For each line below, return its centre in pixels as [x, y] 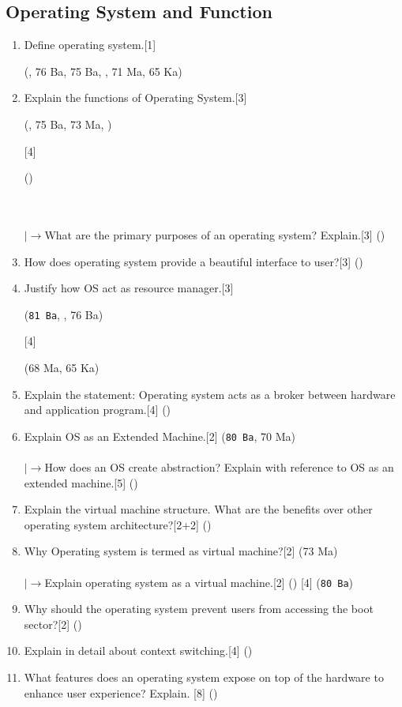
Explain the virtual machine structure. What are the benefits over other [198, 509]
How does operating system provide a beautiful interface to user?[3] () [193, 261]
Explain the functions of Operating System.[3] [135, 98]
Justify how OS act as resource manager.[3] [129, 288]
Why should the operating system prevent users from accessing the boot [199, 609]
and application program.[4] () [98, 410]
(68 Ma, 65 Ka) [62, 367]
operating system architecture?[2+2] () [118, 524]
